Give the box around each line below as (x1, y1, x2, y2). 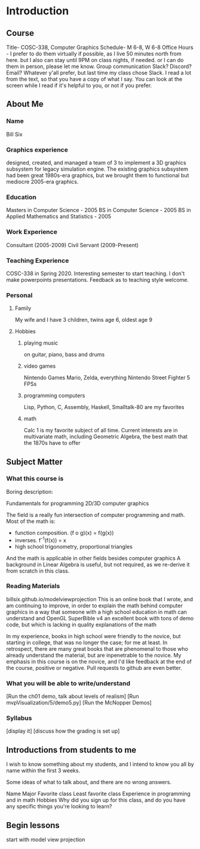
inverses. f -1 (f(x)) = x (14, 536, 67, 544)
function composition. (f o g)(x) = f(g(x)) (14, 529, 115, 536)
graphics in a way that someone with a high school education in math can (6, 608, 187, 616)
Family (14, 304, 32, 312)
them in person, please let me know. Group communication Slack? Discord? (6, 63, 192, 70)
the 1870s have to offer (23, 439, 81, 447)
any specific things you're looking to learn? (6, 803, 112, 810)
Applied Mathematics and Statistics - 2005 (6, 213, 112, 220)
